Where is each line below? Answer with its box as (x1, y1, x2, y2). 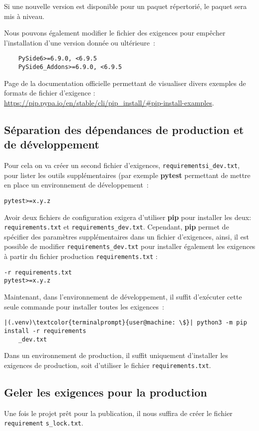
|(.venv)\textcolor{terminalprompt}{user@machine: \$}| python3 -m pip (4, 319, 247, 326)
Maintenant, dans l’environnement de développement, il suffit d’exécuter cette (4, 291, 242, 302)
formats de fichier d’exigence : (4, 87, 95, 98)
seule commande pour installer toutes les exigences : (4, 301, 164, 311)
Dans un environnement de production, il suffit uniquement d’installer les (4, 350, 229, 360)
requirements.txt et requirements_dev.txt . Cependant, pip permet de (4, 221, 229, 232)
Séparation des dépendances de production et (4, 121, 244, 137)
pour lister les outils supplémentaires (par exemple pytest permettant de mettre (4, 169, 251, 180)
